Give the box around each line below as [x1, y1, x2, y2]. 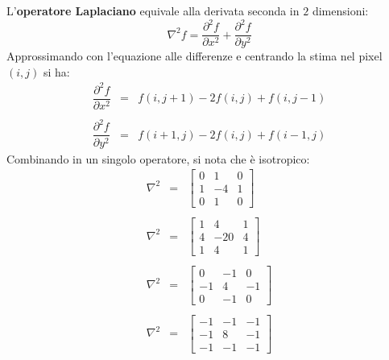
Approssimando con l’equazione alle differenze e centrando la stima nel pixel [6, 48, 383, 64]
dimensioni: [312, 2, 369, 19]
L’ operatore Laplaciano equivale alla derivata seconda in [6, 2, 300, 19]
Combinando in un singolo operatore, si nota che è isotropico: [6, 150, 310, 167]
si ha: [43, 63, 70, 80]
